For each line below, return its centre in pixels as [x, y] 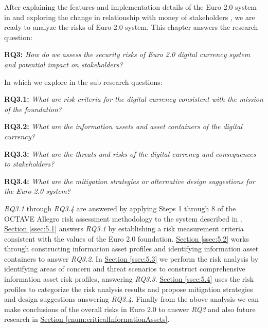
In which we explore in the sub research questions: [83, 81]
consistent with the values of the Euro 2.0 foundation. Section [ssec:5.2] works [127, 238]
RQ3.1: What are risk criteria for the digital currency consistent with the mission [134, 99]
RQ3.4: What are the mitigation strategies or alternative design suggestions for [130, 181]
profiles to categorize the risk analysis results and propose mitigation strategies [129, 289]
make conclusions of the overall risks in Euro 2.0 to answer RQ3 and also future [130, 309]
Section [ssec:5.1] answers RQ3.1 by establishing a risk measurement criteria [124, 229]
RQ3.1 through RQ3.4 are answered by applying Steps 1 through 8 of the [120, 208]
